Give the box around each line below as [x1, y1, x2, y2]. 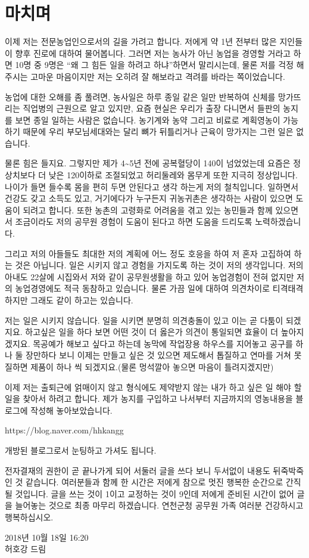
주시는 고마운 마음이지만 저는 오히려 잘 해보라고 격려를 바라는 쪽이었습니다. [5, 70, 285, 82]
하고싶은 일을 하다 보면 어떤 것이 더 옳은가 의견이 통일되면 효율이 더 [25, 325, 279, 338]
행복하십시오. [5, 510, 54, 523]
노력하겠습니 [255, 215, 301, 228]
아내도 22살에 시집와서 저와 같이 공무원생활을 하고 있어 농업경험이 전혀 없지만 [5, 270, 294, 283]
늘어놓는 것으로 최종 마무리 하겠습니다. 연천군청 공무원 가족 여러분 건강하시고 [15, 499, 304, 511]
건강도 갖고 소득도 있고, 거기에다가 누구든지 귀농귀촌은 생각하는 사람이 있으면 [5, 192, 293, 204]
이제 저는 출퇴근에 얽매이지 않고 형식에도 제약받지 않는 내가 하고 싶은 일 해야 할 [5, 380, 302, 393]
